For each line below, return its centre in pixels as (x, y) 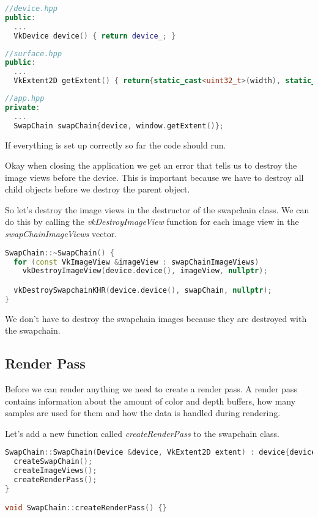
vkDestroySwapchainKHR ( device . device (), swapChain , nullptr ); (143, 290)
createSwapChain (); (53, 462)
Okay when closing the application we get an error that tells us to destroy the (151, 165)
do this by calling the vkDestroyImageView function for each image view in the (152, 222)
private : (23, 107)
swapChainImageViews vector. (61, 234)
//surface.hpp (34, 53)
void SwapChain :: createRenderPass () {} (86, 508)
